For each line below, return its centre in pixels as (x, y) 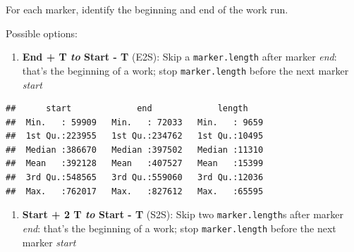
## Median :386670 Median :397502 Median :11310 (135, 150)
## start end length (127, 109)
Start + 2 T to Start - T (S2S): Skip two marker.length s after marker (183, 214)
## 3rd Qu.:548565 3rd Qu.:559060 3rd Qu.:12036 (135, 178)
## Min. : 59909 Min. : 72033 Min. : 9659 (135, 122)
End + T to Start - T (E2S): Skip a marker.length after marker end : (179, 57)
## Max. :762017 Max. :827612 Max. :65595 (135, 191)
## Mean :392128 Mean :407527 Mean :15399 (135, 164)
